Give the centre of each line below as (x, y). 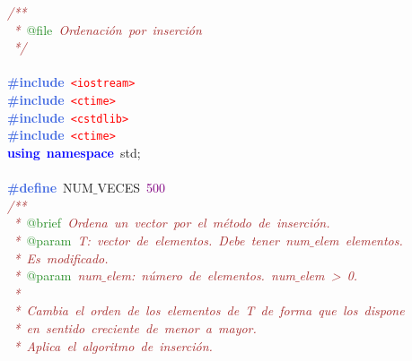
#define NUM (50, 188)
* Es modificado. (61, 258)
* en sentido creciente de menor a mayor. (135, 327)
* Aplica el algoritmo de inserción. (113, 345)
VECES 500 (131, 188)
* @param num (58, 275)
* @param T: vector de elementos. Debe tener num (162, 240)
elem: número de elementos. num (200, 275)
